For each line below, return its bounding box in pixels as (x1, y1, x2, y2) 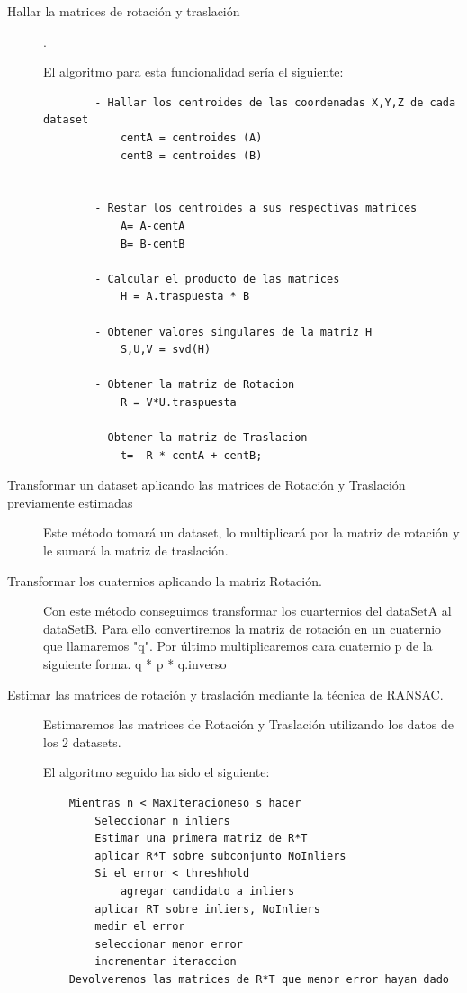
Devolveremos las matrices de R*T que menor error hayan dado (68, 972, 450, 986)
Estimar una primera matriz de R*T (94, 832, 308, 845)
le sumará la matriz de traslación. (43, 541, 229, 560)
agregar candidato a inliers (120, 884, 295, 898)
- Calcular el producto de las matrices (94, 272, 340, 285)
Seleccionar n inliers (94, 814, 230, 827)
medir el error (94, 920, 185, 934)
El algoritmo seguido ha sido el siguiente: (43, 763, 270, 781)
